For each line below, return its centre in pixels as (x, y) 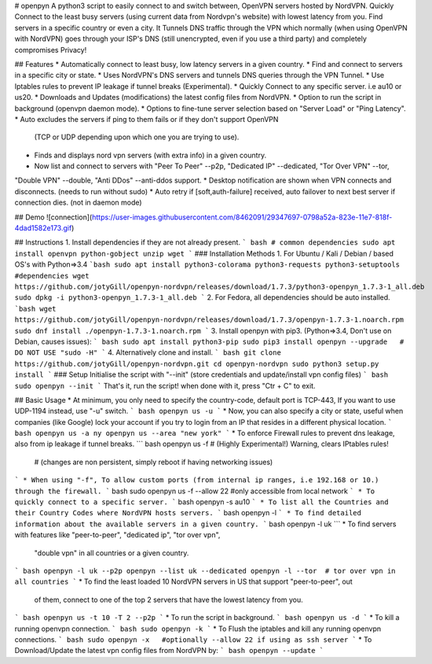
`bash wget (35, 308)
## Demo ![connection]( (53, 217)
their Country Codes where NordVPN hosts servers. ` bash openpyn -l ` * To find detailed (188, 513)
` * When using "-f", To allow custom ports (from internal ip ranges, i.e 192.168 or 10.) (197, 480)
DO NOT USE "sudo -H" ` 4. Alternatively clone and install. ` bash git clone (148, 352)
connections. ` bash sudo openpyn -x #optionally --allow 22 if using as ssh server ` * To (193, 639)
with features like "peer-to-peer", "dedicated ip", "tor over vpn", (117, 535)
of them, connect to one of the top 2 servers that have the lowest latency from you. (169, 599)
